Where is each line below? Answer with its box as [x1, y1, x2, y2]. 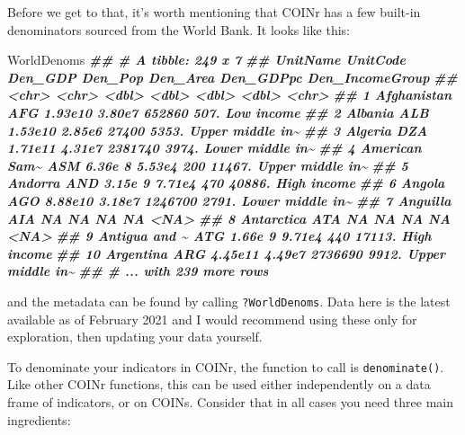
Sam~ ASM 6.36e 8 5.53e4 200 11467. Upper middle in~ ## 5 [7, 155, 408, 174]
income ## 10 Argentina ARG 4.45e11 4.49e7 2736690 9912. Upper [7, 244, 446, 262]
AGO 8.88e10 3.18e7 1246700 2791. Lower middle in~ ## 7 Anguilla [7, 191, 452, 209]
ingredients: [7, 410, 71, 429]
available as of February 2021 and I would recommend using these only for [7, 309, 417, 328]
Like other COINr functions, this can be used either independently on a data [7, 375, 431, 394]
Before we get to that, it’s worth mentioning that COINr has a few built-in [7, 3, 421, 21]
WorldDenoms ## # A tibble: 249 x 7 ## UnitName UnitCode [7, 50, 406, 69]
